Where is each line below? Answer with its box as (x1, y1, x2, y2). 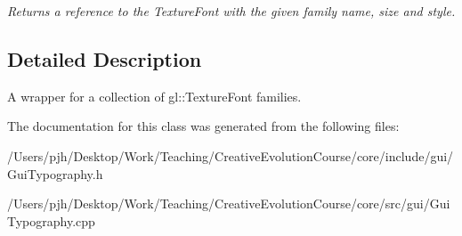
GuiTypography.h (7, 164, 103, 183)
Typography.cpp (7, 211, 95, 230)
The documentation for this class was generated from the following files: (7, 117, 400, 135)
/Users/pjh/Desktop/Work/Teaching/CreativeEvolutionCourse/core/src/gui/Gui (7, 194, 450, 213)
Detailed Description (7, 45, 202, 72)
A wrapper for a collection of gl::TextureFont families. (7, 86, 302, 105)
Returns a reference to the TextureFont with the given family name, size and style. (7, 2, 456, 20)
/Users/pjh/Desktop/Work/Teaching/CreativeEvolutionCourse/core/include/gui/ (7, 146, 454, 165)
